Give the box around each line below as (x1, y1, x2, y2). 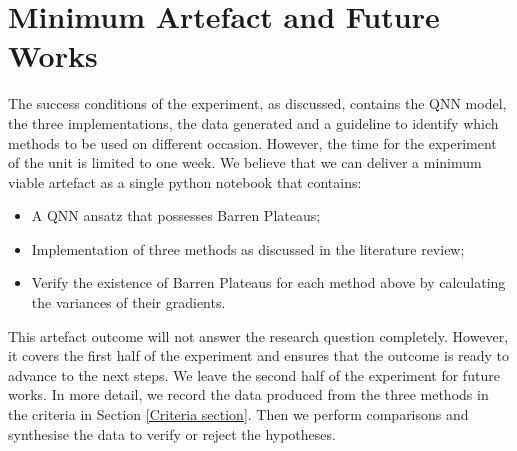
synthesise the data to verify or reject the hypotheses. (8, 423, 336, 444)
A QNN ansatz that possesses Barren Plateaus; (31, 205, 321, 226)
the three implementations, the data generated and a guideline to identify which (8, 112, 499, 133)
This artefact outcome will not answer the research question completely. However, (8, 325, 509, 346)
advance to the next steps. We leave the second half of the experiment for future (8, 364, 500, 385)
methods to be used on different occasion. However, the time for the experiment (8, 132, 497, 153)
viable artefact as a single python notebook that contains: (8, 171, 362, 192)
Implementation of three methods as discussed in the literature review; (31, 238, 465, 259)
